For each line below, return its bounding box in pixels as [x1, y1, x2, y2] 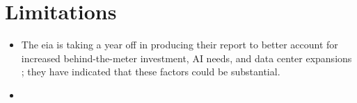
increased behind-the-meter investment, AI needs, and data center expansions [21, 50, 352, 65]
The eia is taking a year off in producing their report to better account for [21, 37, 338, 52]
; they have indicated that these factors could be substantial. [21, 64, 280, 79]
